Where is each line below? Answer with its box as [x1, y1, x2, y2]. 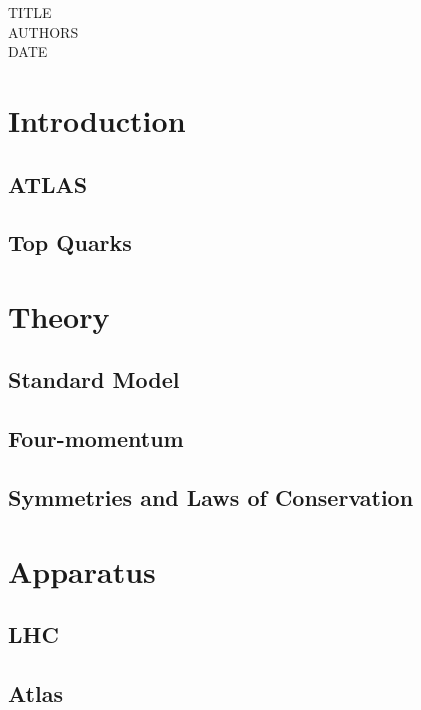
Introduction [8, 99, 186, 140]
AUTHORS [8, 21, 79, 42]
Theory [8, 295, 110, 336]
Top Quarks [8, 227, 132, 258]
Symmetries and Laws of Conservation [8, 482, 414, 513]
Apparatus [8, 550, 156, 591]
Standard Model [8, 364, 180, 395]
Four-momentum [8, 423, 184, 454]
